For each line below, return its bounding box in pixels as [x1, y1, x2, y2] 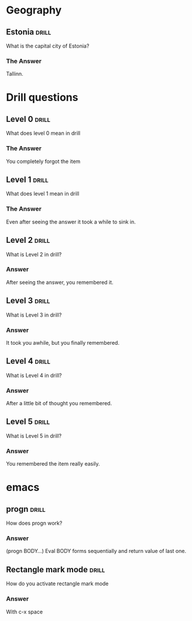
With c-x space [6, 608, 43, 615]
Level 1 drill [6, 174, 49, 185]
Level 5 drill [6, 417, 50, 427]
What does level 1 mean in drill [6, 190, 80, 197]
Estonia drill [6, 27, 52, 37]
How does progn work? [6, 520, 63, 527]
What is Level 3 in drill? [6, 311, 62, 318]
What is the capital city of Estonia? [6, 42, 90, 49]
